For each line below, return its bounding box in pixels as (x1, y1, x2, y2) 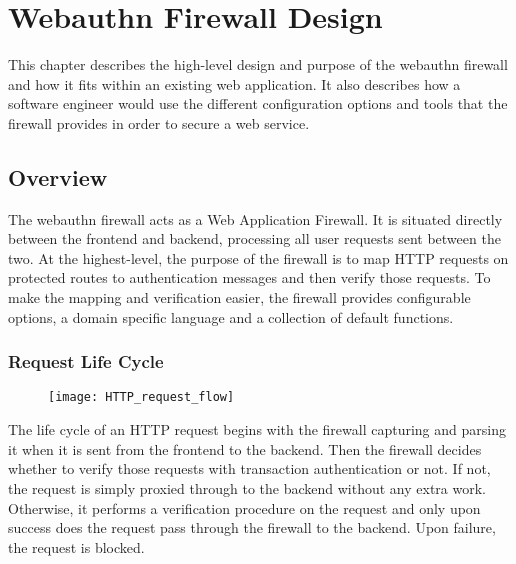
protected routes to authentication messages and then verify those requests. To (8, 267, 491, 288)
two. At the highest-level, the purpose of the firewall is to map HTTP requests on (8, 247, 509, 268)
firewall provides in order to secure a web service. (8, 112, 310, 133)
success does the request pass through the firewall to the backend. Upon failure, (8, 517, 496, 538)
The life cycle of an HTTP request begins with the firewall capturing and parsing (8, 419, 506, 440)
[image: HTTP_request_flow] (48, 390, 235, 405)
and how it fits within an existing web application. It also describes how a (8, 73, 461, 94)
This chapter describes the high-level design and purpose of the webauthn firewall (8, 54, 508, 75)
